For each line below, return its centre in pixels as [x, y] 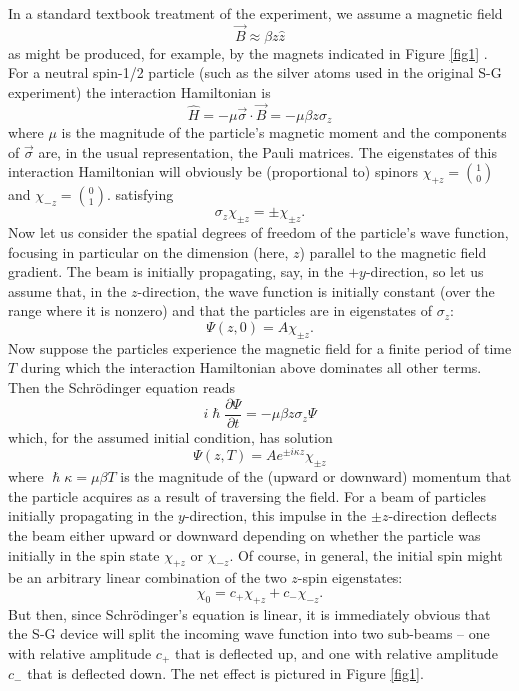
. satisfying [140, 194]
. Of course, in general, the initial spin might [366, 554]
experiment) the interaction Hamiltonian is [139, 92]
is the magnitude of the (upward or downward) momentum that [316, 476]
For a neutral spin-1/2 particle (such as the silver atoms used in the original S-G [255, 72]
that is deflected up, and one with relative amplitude [336, 652]
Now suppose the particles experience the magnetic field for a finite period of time [260, 347]
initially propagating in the [91, 515]
